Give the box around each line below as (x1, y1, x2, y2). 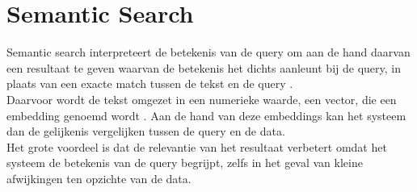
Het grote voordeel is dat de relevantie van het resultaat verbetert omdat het (6, 138, 387, 155)
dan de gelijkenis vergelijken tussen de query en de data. (6, 123, 285, 140)
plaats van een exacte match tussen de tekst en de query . (6, 75, 293, 92)
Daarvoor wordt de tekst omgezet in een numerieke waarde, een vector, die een (6, 90, 397, 107)
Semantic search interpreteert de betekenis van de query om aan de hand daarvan (6, 44, 411, 61)
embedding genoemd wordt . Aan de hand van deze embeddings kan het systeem (6, 106, 406, 123)
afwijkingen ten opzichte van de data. (6, 169, 192, 186)
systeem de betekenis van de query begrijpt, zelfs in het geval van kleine (6, 154, 363, 171)
